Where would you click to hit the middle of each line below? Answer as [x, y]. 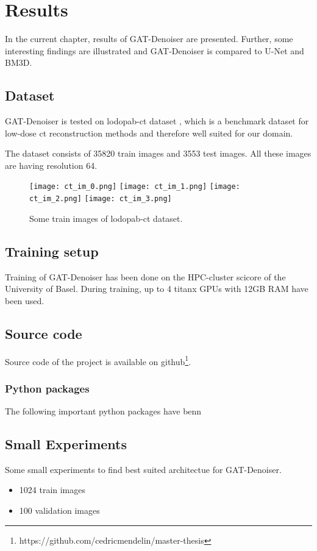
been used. [25, 300]
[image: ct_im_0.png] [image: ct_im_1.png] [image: [135, 187]
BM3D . [19, 62]
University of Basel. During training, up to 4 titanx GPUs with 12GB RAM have [157, 289]
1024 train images [52, 490]
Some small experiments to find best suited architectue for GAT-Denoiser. [143, 469]
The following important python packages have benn [103, 411]
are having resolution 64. [51, 165]
